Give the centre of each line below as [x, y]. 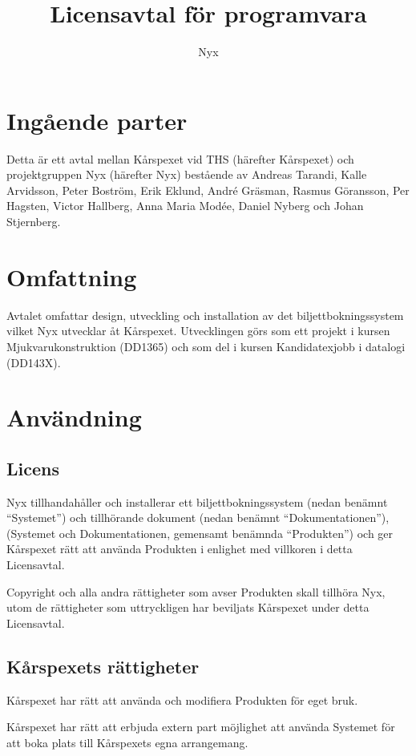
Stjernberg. [34, 222]
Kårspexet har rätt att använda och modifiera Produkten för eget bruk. [182, 699]
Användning [74, 417]
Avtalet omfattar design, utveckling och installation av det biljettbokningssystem [205, 315]
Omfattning [72, 276]
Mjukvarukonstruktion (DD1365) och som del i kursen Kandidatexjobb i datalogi [206, 346]
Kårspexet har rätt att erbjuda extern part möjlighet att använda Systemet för [201, 727]
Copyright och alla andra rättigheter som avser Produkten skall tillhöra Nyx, [196, 591]
